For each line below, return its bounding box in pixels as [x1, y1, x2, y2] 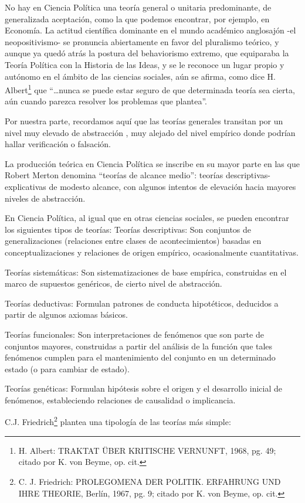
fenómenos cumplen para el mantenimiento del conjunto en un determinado [5, 351, 276, 363]
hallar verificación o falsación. [5, 138, 111, 150]
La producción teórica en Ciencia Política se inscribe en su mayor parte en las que [5, 157, 300, 169]
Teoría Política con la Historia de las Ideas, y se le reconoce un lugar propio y [5, 58, 284, 70]
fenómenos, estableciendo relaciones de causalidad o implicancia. [5, 393, 236, 406]
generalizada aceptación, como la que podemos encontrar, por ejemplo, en [5, 12, 270, 25]
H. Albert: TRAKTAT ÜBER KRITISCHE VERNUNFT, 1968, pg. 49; [18, 444, 276, 456]
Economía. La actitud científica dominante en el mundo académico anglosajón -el [5, 24, 296, 36]
